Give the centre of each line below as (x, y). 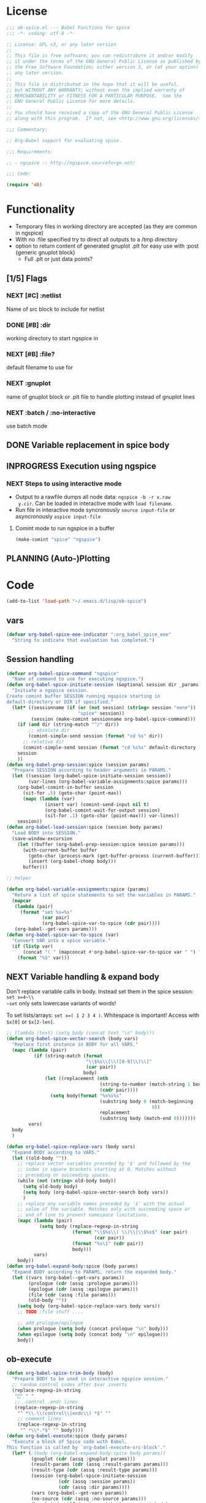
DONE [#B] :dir (29, 325)
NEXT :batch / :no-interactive (51, 413)
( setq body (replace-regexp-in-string (89, 1227)
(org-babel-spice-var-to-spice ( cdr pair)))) (101, 924)
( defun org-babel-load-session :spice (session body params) (85, 828)
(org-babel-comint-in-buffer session (66, 788)
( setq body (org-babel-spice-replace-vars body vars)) (89, 1306)
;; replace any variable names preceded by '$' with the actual (101, 1204)
